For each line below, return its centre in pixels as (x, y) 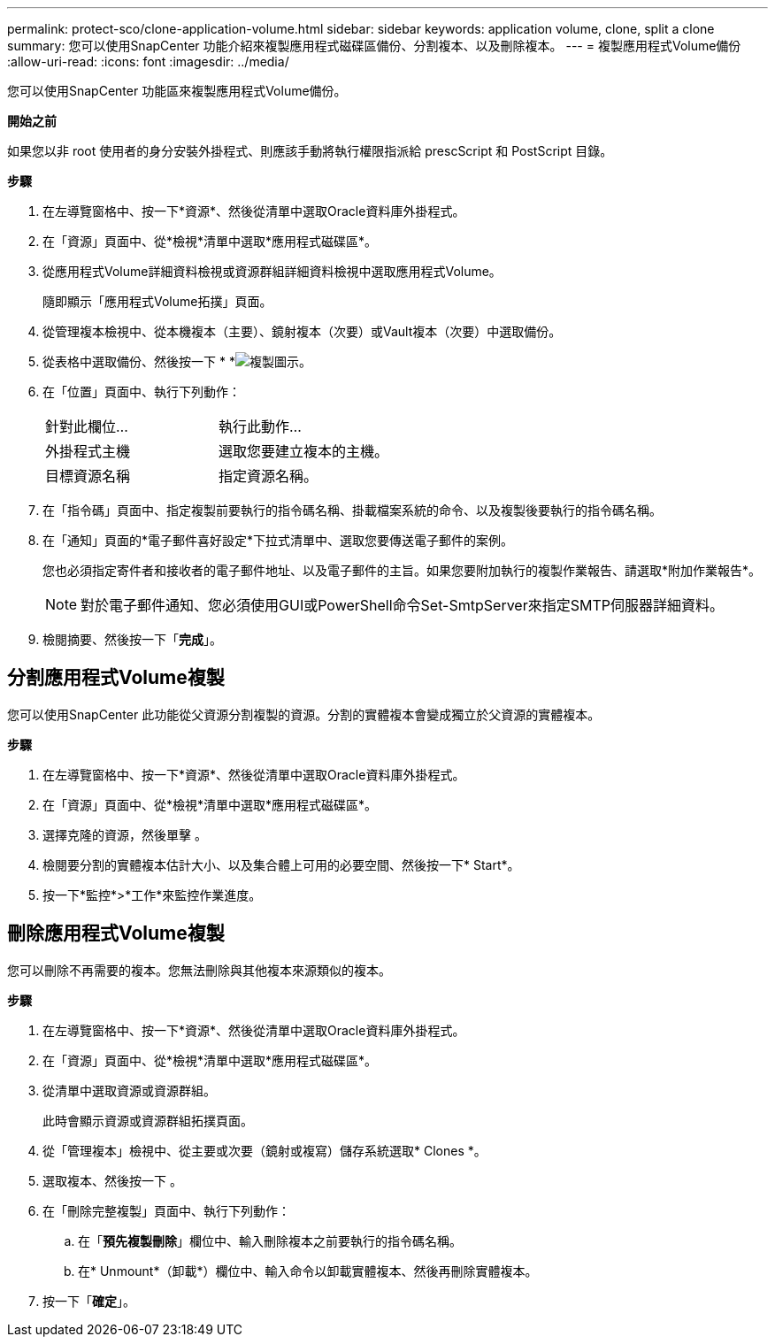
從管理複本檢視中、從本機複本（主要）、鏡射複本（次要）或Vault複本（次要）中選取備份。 (302, 331)
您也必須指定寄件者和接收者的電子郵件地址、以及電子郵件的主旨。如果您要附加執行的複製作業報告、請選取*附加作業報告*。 (402, 570)
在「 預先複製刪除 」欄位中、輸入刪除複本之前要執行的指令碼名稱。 (270, 1240)
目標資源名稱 (88, 476)
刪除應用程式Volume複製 (116, 933)
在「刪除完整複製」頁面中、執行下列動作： (166, 1210)
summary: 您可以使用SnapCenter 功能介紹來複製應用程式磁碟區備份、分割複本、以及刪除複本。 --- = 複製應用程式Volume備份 (374, 46)
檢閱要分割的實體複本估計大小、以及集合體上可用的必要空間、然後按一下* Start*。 (281, 864)
